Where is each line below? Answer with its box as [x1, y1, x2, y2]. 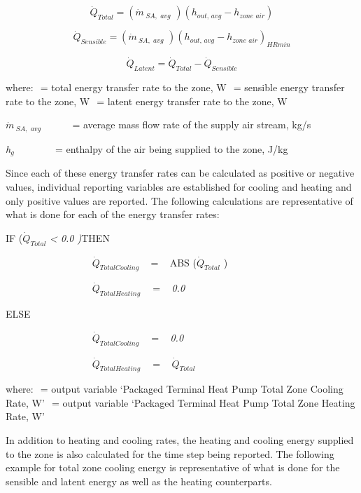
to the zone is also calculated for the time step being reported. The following [6, 446, 334, 461]
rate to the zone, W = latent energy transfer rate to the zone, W [6, 93, 288, 108]
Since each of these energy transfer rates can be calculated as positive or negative [6, 166, 355, 180]
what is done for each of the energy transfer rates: [6, 207, 220, 222]
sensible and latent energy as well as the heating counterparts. [6, 473, 272, 488]
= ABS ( [150, 255, 197, 269]
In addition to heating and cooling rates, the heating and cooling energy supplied [6, 433, 354, 447]
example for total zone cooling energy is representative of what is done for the [6, 460, 340, 475]
